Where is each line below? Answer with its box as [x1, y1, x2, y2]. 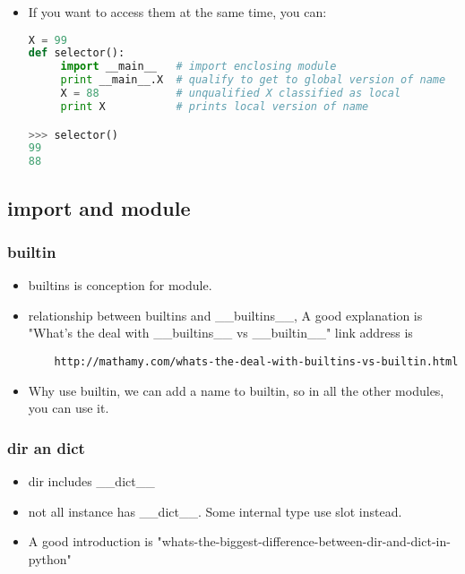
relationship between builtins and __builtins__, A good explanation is [28, 305, 423, 324]
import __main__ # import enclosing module [60, 60, 337, 73]
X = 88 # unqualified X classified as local [60, 87, 401, 100]
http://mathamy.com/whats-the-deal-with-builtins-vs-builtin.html [54, 355, 459, 368]
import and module [7, 193, 191, 221]
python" [28, 549, 72, 568]
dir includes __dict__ [28, 471, 155, 490]
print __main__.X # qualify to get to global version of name [60, 73, 446, 87]
